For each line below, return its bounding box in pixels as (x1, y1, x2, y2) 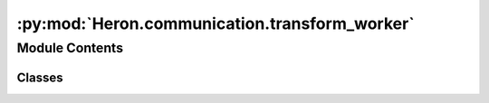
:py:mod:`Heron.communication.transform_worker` (16, 14, 416, 33)
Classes (16, 70, 63, 85)
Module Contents (16, 40, 124, 56)
